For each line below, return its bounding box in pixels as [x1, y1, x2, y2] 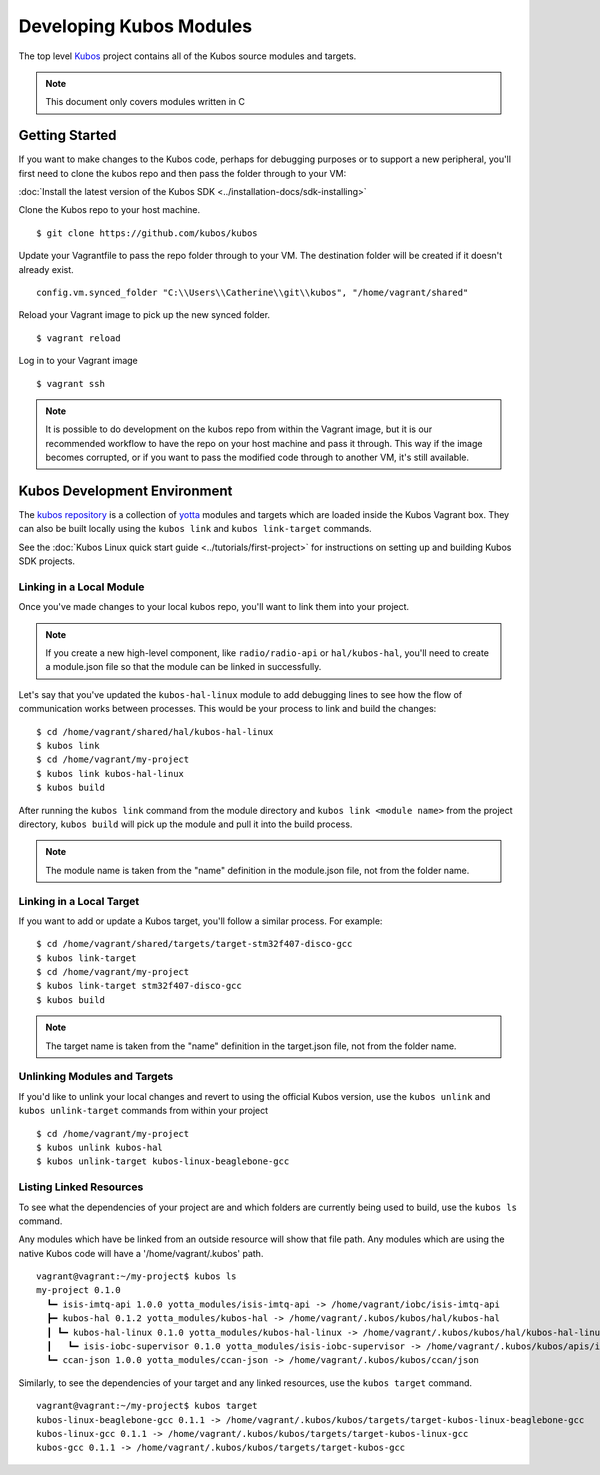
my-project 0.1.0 [36, 1285, 121, 1296]
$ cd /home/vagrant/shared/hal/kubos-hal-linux [36, 726, 274, 737]
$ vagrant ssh [36, 378, 105, 389]
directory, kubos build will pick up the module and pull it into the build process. [18, 818, 353, 830]
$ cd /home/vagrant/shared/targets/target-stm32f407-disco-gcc [36, 938, 353, 950]
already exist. [18, 263, 74, 275]
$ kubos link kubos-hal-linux [36, 768, 185, 779]
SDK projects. [18, 555, 75, 567]
